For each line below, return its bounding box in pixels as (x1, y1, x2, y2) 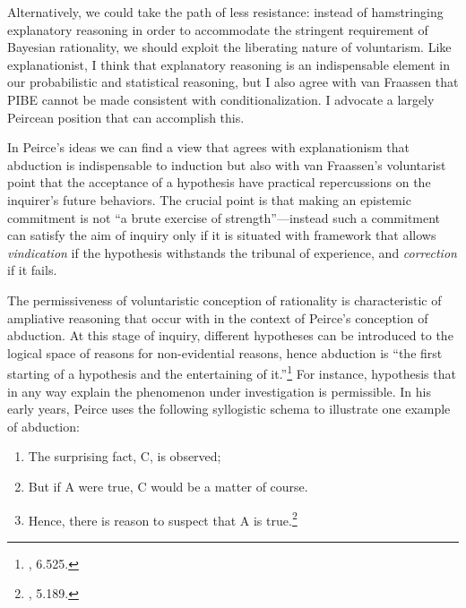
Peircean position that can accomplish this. (7, 107, 245, 126)
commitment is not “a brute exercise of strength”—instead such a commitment (7, 208, 441, 227)
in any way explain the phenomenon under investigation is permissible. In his (7, 381, 431, 400)
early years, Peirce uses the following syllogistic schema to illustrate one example (7, 399, 451, 418)
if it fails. (7, 261, 57, 279)
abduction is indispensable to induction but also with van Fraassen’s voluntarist (7, 155, 446, 174)
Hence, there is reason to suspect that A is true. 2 (28, 508, 298, 529)
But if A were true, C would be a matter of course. (28, 476, 308, 495)
